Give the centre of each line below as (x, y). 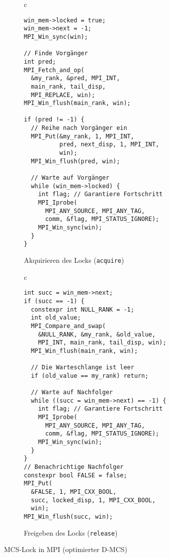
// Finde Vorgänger (56, 54)
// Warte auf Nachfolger (72, 392)
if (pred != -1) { (54, 120)
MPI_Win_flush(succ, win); (68, 516)
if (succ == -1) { (54, 301)
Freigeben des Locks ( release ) (71, 532)
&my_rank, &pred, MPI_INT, (76, 78)
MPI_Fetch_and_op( (54, 70)
